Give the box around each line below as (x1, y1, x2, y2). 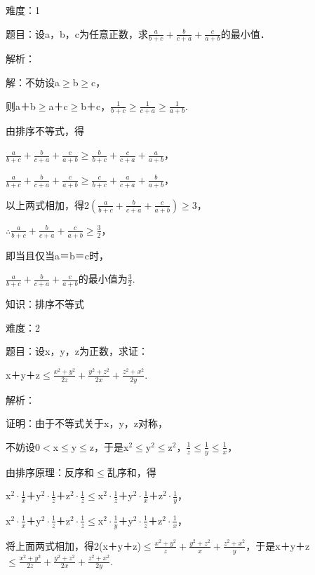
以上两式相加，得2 (6, 197, 89, 212)
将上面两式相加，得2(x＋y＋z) (6, 538, 141, 553)
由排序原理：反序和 (6, 464, 94, 479)
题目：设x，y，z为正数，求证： (6, 344, 148, 358)
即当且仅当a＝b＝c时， (6, 248, 109, 262)
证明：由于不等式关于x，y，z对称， (6, 416, 168, 431)
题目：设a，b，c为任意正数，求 (6, 26, 148, 41)
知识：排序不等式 (6, 296, 84, 311)
